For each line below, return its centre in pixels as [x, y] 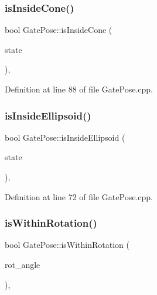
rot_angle [23, 264]
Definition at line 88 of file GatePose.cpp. [79, 89]
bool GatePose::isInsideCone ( [59, 30]
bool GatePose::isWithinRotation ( [67, 245]
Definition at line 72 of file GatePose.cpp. [79, 196]
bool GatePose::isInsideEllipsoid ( [65, 137]
